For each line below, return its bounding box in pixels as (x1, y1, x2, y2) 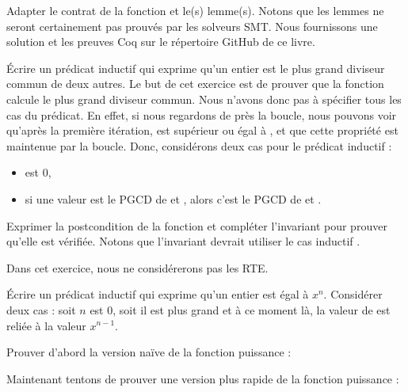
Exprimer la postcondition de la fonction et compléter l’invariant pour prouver (6, 217, 387, 234)
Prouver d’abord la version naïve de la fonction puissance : (6, 344, 292, 360)
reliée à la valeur (6, 317, 86, 333)
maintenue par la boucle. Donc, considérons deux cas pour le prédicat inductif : (6, 137, 392, 154)
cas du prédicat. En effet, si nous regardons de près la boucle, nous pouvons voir (6, 106, 397, 123)
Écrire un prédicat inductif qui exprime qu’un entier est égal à (6, 286, 309, 303)
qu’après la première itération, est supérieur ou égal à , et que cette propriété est (6, 122, 398, 139)
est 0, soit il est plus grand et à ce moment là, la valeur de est (90, 301, 391, 318)
